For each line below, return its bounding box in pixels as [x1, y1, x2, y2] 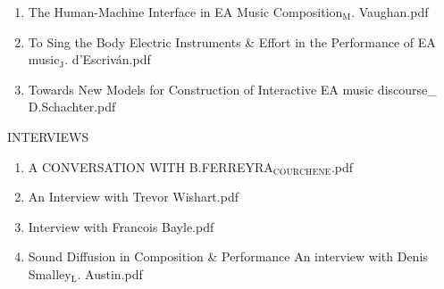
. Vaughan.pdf [351, 3, 429, 21]
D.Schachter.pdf [28, 97, 116, 116]
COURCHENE [272, 168, 331, 178]
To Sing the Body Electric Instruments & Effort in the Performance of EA [28, 32, 436, 51]
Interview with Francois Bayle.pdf [28, 217, 214, 235]
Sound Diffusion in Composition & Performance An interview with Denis [28, 247, 428, 266]
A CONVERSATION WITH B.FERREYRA [28, 157, 273, 176]
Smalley [28, 264, 71, 283]
